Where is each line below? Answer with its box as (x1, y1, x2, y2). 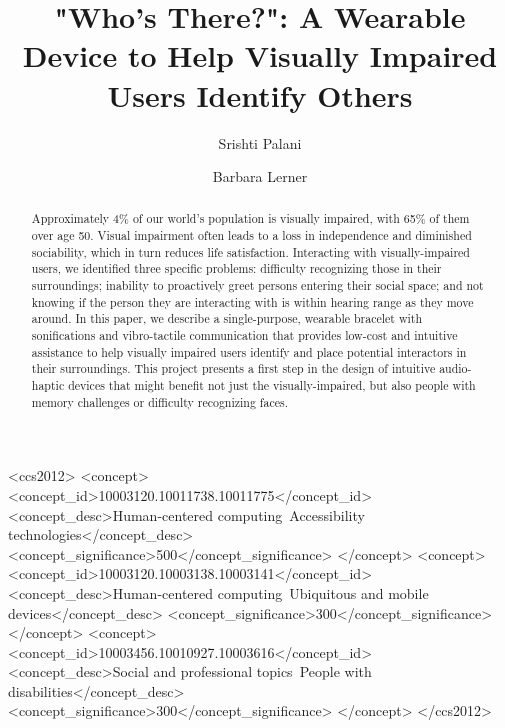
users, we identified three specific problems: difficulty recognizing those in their (31, 260, 442, 277)
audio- (439, 360, 472, 377)
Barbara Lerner (212, 166, 308, 187)
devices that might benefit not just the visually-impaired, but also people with (68, 377, 476, 394)
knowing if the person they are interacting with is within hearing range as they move (31, 293, 474, 310)
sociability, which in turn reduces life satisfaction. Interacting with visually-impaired (31, 243, 470, 260)
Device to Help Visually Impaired (22, 35, 498, 76)
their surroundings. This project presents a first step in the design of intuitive (31, 360, 436, 377)
